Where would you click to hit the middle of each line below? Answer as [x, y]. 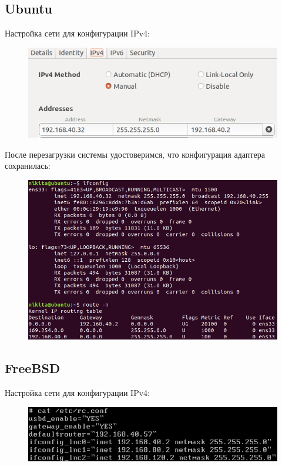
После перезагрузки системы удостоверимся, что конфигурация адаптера [135, 154]
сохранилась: [28, 166]
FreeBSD [33, 368]
